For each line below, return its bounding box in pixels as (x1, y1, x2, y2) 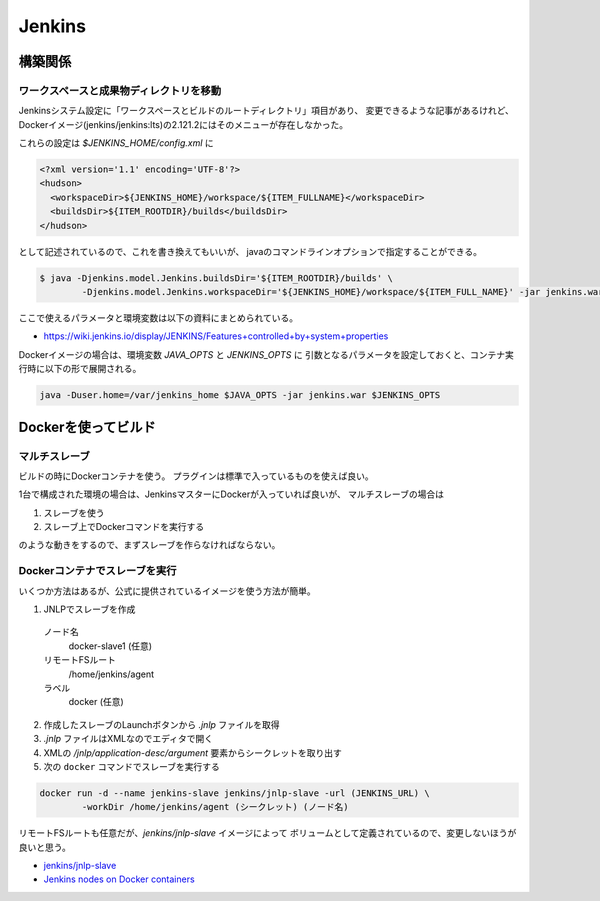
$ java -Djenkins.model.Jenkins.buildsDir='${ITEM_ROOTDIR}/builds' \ (39, 272, 394, 284)
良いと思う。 (18, 841, 72, 853)
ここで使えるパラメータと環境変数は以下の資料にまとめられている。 (18, 311, 299, 324)
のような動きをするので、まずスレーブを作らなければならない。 (18, 539, 281, 551)
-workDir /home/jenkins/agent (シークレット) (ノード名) (81, 801, 349, 813)
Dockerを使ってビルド (18, 418, 157, 435)
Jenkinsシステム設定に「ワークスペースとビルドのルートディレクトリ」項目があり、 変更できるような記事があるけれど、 (18, 105, 515, 117)
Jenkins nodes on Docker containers (43, 873, 195, 885)
